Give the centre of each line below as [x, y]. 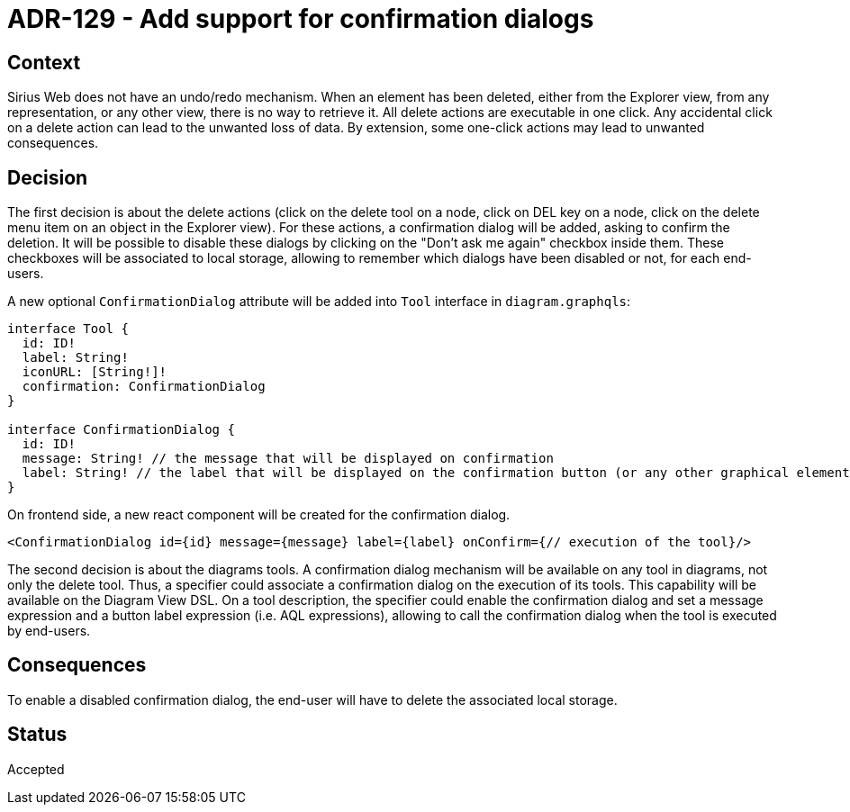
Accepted [36, 769]
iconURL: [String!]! [95, 372]
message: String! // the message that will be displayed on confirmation [288, 459]
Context [44, 62]
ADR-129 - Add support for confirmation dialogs [301, 19]
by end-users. [49, 631]
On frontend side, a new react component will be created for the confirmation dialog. [259, 515]
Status [37, 735]
